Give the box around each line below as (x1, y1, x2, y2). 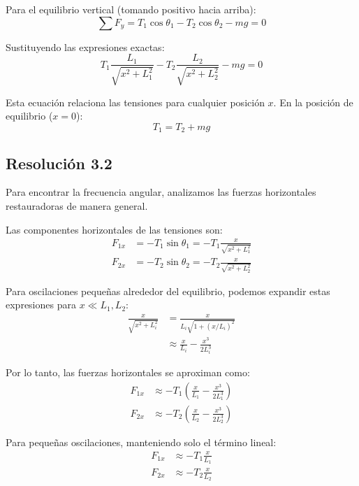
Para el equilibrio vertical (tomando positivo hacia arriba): (6, 2, 256, 16)
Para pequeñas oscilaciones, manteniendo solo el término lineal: (6, 434, 277, 449)
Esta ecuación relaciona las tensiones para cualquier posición (6, 94, 265, 109)
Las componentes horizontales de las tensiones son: (6, 222, 223, 236)
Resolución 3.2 (6, 152, 112, 173)
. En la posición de (273, 94, 353, 109)
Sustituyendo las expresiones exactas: (6, 39, 165, 54)
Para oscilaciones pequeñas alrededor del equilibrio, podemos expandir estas (6, 283, 330, 298)
